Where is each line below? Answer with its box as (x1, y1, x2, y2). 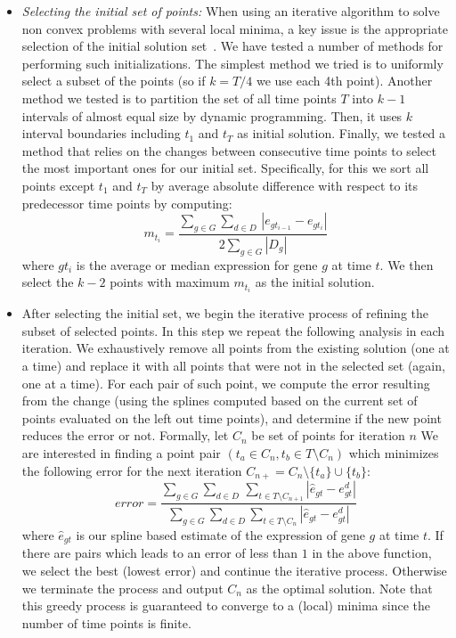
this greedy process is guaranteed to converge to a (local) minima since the (21, 596, 431, 615)
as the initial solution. (255, 273, 375, 291)
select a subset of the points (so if (21, 71, 206, 90)
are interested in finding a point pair (21, 444, 221, 462)
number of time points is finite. (21, 613, 191, 632)
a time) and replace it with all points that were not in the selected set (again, (21, 356, 445, 375)
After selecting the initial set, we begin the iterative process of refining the (21, 304, 429, 323)
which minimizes (348, 444, 439, 462)
